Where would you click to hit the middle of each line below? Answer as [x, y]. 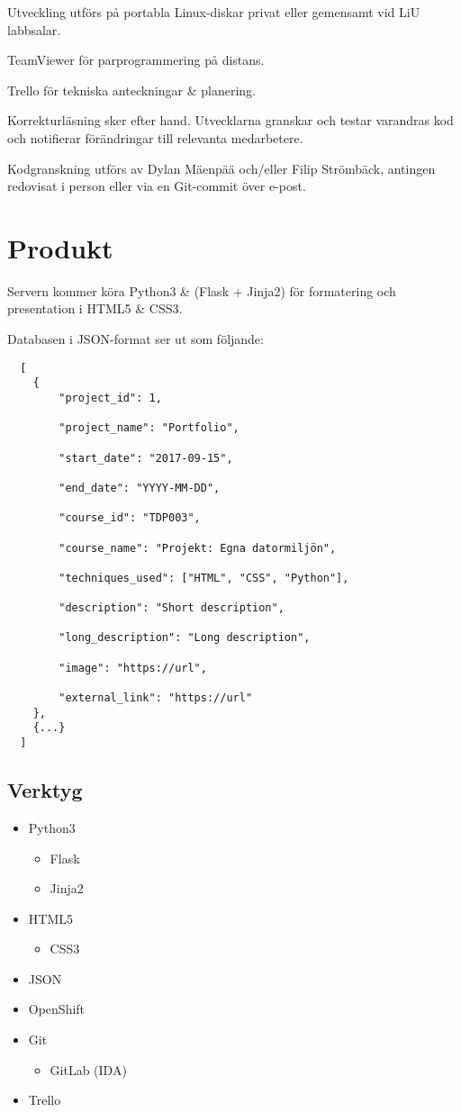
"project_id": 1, [110, 398]
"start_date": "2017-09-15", [146, 458]
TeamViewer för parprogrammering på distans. [136, 60]
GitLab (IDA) [88, 1069]
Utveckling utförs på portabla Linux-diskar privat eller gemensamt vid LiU [214, 12]
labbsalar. [34, 29]
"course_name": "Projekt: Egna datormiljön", [198, 548]
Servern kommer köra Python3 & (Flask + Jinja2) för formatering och [202, 290]
